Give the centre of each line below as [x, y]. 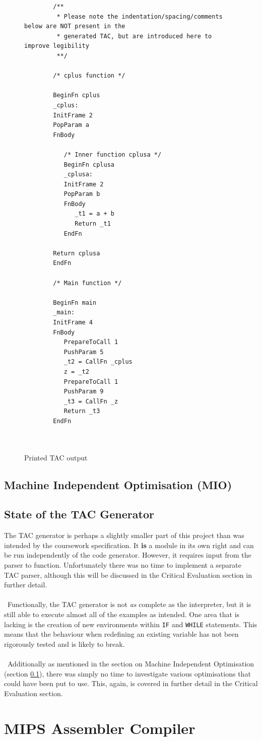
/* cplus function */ [89, 76]
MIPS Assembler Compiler [100, 728]
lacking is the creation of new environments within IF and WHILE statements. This [131, 624]
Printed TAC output [56, 457]
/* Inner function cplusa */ [113, 154]
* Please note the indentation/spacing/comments [140, 16]
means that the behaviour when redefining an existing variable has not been [121, 634]
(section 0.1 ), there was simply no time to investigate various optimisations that [127, 673]
